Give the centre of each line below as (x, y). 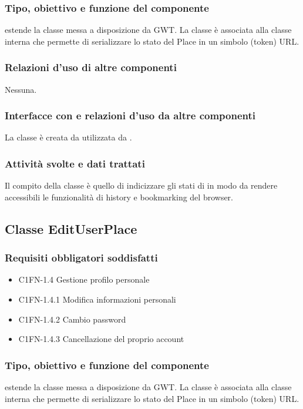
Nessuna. (21, 89)
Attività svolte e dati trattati (75, 163)
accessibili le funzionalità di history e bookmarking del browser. (119, 197)
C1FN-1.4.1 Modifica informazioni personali (97, 299)
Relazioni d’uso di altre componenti (91, 67)
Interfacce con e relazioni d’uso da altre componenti (130, 115)
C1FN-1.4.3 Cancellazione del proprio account (101, 339)
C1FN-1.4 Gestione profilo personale (84, 279)
